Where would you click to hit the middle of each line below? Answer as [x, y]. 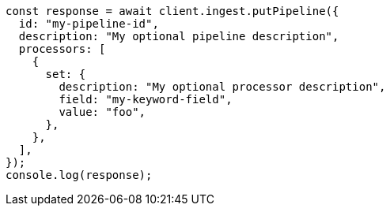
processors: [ [62, 49]
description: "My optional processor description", [222, 87]
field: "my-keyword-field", [146, 99]
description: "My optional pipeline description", [179, 36]
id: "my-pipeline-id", [89, 24]
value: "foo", [102, 112]
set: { [66, 74]
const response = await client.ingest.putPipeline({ [172, 11]
